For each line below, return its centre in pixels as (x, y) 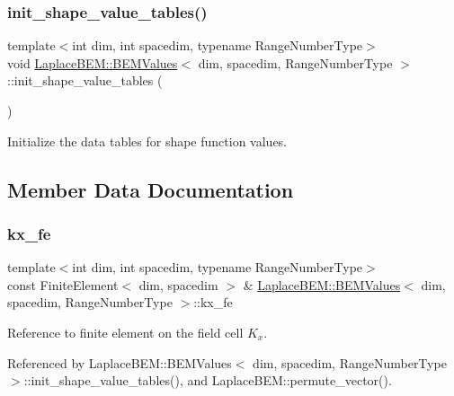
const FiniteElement (63, 284)
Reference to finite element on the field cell (125, 332)
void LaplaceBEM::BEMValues (93, 62)
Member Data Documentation (151, 189)
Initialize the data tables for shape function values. (147, 141)
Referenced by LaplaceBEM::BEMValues (120, 362)
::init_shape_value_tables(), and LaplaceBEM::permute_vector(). (208, 380)
